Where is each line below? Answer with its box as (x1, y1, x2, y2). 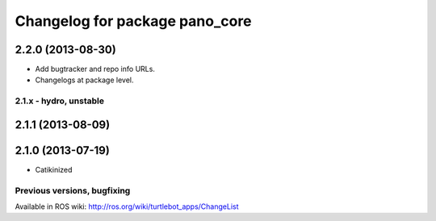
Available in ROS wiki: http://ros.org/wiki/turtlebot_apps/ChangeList (15, 202, 239, 211)
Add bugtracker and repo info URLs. (35, 65, 155, 74)
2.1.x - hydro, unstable (15, 95, 105, 106)
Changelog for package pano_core (15, 12, 252, 30)
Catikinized (35, 165, 73, 174)
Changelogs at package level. (35, 75, 134, 85)
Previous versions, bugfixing (15, 185, 131, 196)
